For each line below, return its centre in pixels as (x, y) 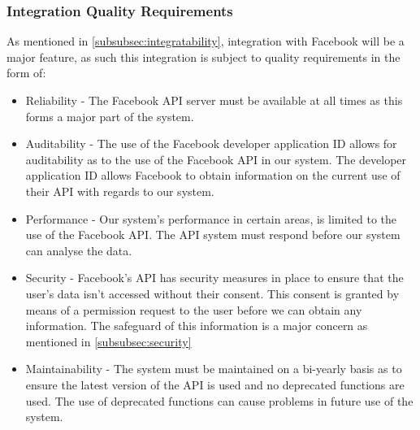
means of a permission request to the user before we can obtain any (194, 309)
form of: (26, 73)
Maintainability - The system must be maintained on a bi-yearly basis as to (214, 369)
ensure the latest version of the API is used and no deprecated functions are (215, 384)
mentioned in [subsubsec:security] (108, 341)
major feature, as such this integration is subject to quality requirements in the (204, 56)
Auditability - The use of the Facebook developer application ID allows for (211, 143)
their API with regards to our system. (120, 191)
